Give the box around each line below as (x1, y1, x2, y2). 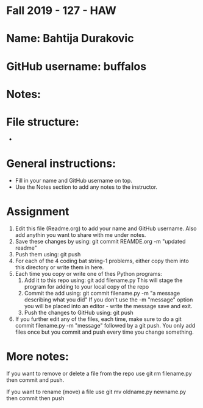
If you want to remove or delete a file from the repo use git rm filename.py (6, 370, 192, 377)
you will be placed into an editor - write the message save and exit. (24, 302, 193, 309)
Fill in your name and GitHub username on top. (15, 177, 132, 184)
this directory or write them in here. (15, 263, 104, 271)
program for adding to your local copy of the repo (24, 283, 149, 290)
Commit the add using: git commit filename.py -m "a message (24, 289, 180, 297)
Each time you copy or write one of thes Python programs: (15, 270, 163, 277)
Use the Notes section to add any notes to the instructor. (15, 183, 157, 191)
